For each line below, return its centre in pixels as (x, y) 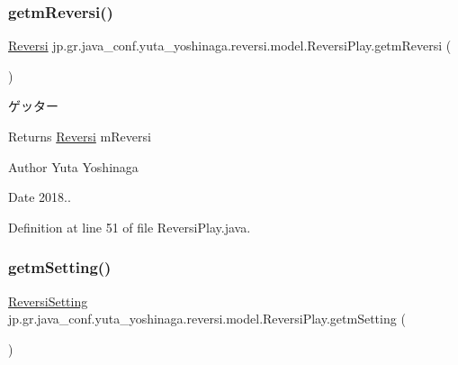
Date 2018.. (40, 197)
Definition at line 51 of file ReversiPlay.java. (130, 227)
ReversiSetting (48, 301)
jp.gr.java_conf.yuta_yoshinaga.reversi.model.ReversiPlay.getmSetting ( (207, 319)
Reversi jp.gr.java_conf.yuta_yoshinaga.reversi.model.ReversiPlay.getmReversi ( (230, 46)
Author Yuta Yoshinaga (73, 166)
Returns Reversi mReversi (80, 136)
